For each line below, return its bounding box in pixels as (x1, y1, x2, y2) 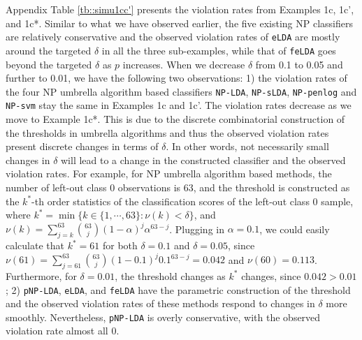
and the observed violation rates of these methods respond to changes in (6, 296, 315, 311)
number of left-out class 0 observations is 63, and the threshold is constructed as (6, 179, 350, 194)
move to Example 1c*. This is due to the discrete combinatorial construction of (6, 112, 345, 126)
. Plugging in (169, 221, 224, 236)
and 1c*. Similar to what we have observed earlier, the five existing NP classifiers (6, 15, 353, 30)
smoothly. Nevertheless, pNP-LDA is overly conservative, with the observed (6, 309, 321, 324)
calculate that (6, 238, 64, 253)
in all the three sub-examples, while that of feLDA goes (101, 43, 336, 57)
